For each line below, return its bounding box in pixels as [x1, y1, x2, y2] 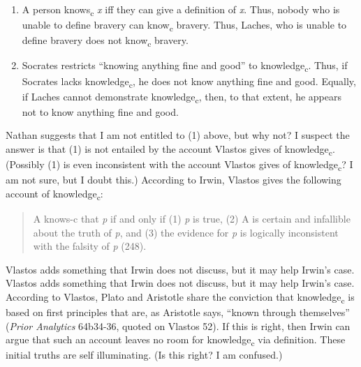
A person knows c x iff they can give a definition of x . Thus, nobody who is [22, 2, 340, 18]
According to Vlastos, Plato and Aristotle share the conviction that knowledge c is [6, 289, 355, 306]
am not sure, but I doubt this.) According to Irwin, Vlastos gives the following [6, 172, 341, 187]
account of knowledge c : [6, 186, 103, 202]
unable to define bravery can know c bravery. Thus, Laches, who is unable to [22, 17, 347, 33]
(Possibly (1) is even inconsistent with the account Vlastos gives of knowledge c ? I [6, 157, 353, 173]
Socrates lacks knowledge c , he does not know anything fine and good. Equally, [22, 73, 356, 90]
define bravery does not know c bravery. [22, 33, 189, 50]
